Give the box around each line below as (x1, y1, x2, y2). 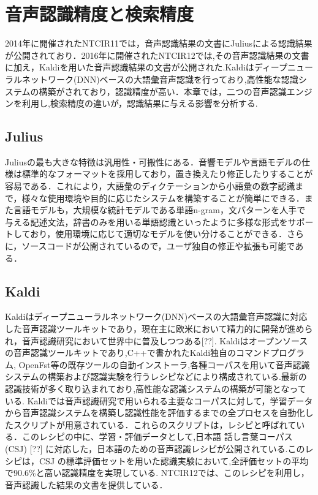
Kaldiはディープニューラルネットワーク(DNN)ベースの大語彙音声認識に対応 (5, 310, 308, 323)
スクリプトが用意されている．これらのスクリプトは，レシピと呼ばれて (13, 418, 297, 431)
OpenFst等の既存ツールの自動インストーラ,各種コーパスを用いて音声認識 (18, 358, 310, 371)
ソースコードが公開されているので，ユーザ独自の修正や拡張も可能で (21, 240, 295, 252)
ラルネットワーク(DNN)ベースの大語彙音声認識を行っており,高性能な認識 (5, 72, 298, 85)
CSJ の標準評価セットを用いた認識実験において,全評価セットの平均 (39, 454, 309, 467)
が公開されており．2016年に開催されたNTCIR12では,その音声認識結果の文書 (5, 48, 309, 61)
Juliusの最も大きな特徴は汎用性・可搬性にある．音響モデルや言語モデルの (5, 155, 302, 168)
